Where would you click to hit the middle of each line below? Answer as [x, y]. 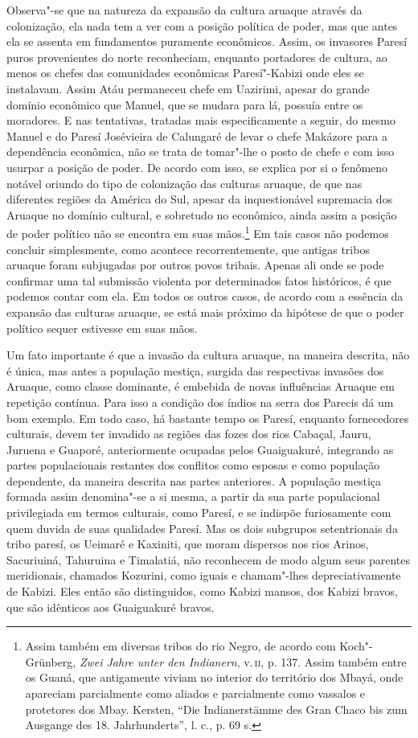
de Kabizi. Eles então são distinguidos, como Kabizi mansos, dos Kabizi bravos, [202, 591]
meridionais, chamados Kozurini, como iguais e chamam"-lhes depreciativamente [204, 575]
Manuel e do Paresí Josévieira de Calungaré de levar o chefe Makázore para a [197, 135]
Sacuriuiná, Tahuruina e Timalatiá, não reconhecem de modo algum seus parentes [209, 559]
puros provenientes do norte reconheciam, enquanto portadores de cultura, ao [197, 57]
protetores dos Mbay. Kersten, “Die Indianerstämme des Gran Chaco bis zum [216, 709]
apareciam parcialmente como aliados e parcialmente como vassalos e [195, 693]
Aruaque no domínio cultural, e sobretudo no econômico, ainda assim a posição [202, 214]
